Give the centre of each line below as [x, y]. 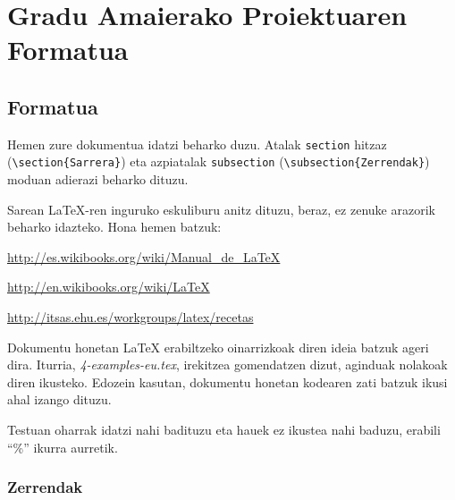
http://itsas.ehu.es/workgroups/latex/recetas [131, 317]
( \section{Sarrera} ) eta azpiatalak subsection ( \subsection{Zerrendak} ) [219, 161]
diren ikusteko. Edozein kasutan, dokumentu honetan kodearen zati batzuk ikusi [227, 381]
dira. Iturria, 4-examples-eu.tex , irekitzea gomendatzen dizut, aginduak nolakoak [227, 364]
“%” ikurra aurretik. [63, 447]
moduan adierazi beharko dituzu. [98, 179]
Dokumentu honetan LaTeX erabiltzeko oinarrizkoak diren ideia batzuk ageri [218, 347]
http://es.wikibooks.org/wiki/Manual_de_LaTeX [144, 256]
